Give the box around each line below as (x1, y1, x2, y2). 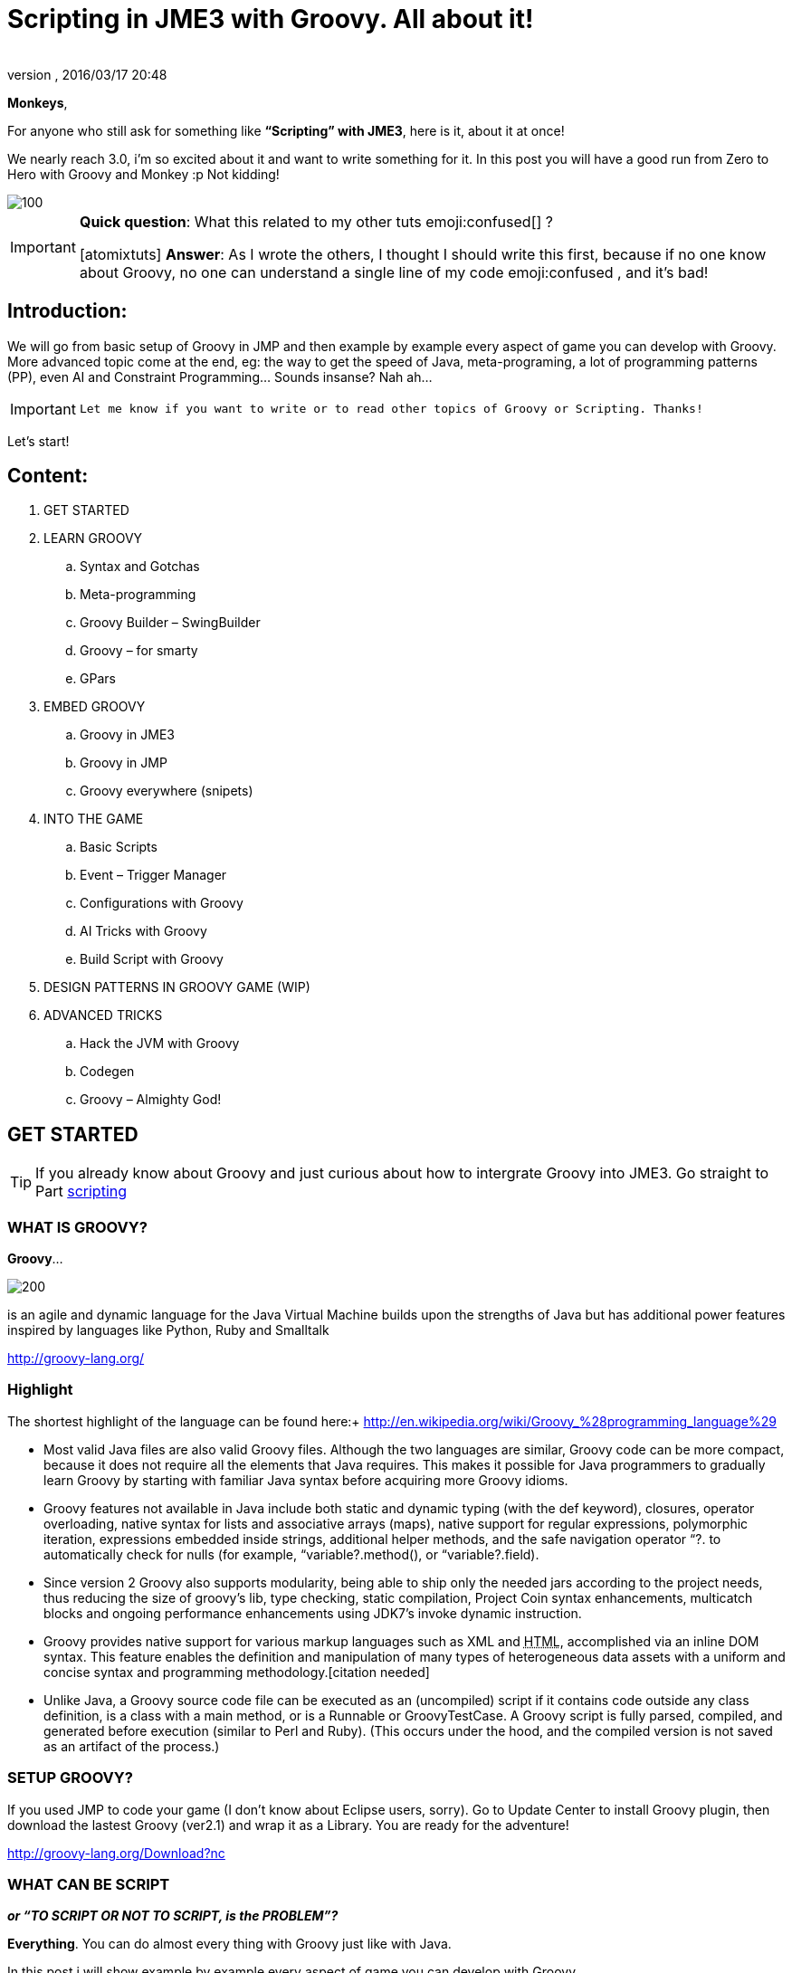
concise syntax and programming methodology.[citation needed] (43, 1663, 430, 1680)
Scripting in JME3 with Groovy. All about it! (7, 4, 534, 34)
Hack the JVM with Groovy (80, 1035, 240, 1052)
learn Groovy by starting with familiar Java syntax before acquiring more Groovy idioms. (43, 1472, 568, 1488)
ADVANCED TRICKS (43, 1007, 163, 1024)
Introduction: (7, 300, 128, 323)
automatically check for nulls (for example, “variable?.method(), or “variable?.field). (43, 1546, 539, 1562)
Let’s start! (7, 433, 70, 449)
